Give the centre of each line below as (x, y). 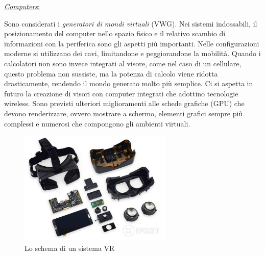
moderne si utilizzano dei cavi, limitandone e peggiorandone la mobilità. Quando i (132, 53)
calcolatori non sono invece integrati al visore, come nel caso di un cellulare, (123, 63)
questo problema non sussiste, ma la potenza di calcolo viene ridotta (111, 73)
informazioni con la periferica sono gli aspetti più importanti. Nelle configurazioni (132, 43)
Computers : (22, 6)
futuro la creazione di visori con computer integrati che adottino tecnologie (121, 93)
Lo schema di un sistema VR (70, 248)
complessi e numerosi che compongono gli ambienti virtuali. (97, 123)
